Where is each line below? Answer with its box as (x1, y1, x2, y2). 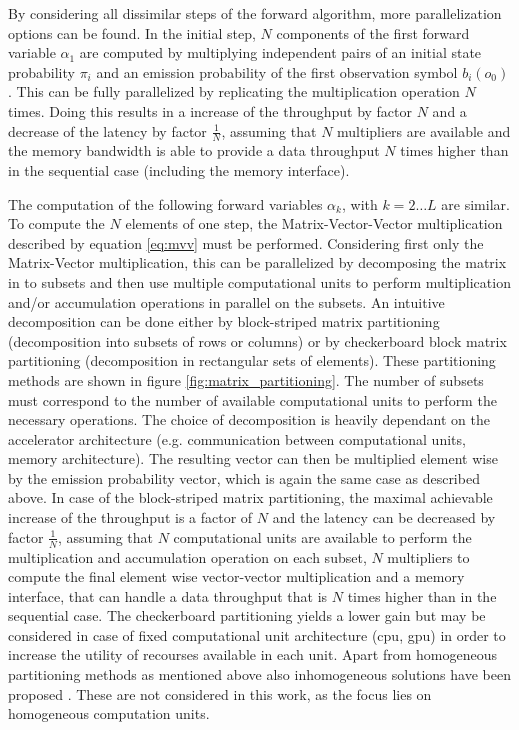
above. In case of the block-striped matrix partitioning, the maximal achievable (8, 487, 493, 508)
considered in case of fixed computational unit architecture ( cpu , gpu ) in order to (8, 624, 506, 645)
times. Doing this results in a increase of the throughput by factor (8, 100, 413, 121)
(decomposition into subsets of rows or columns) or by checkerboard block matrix (8, 330, 507, 351)
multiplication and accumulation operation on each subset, (8, 546, 367, 567)
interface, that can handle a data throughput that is (8, 585, 328, 606)
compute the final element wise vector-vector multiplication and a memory (8, 566, 465, 587)
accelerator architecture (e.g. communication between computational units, (8, 428, 466, 449)
